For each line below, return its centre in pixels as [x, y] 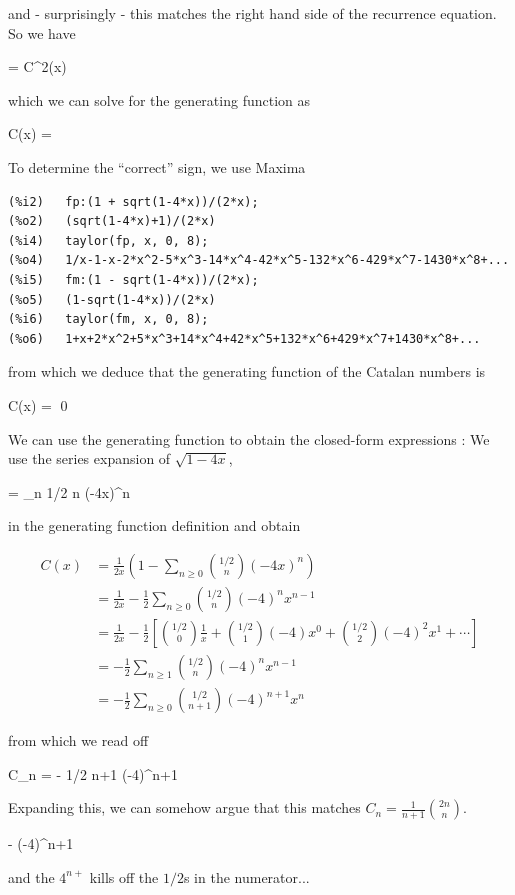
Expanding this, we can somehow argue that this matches [184, 807]
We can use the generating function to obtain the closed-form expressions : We [249, 438]
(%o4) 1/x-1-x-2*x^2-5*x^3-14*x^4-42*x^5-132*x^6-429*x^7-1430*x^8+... [259, 260]
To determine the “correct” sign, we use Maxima [157, 166]
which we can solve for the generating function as [159, 99]
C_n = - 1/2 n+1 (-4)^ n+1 [93, 773]
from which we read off [78, 740]
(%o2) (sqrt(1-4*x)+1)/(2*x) [112, 221]
